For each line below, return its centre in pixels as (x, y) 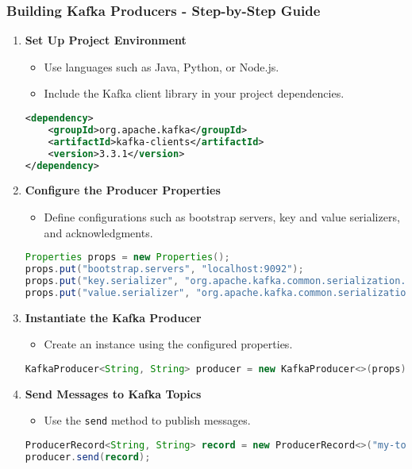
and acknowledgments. (98, 232)
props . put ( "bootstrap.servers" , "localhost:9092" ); (164, 269)
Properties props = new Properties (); (127, 258)
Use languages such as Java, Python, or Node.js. (162, 66)
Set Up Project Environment (106, 40)
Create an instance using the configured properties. (168, 344)
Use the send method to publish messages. (147, 420)
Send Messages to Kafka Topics (113, 393)
